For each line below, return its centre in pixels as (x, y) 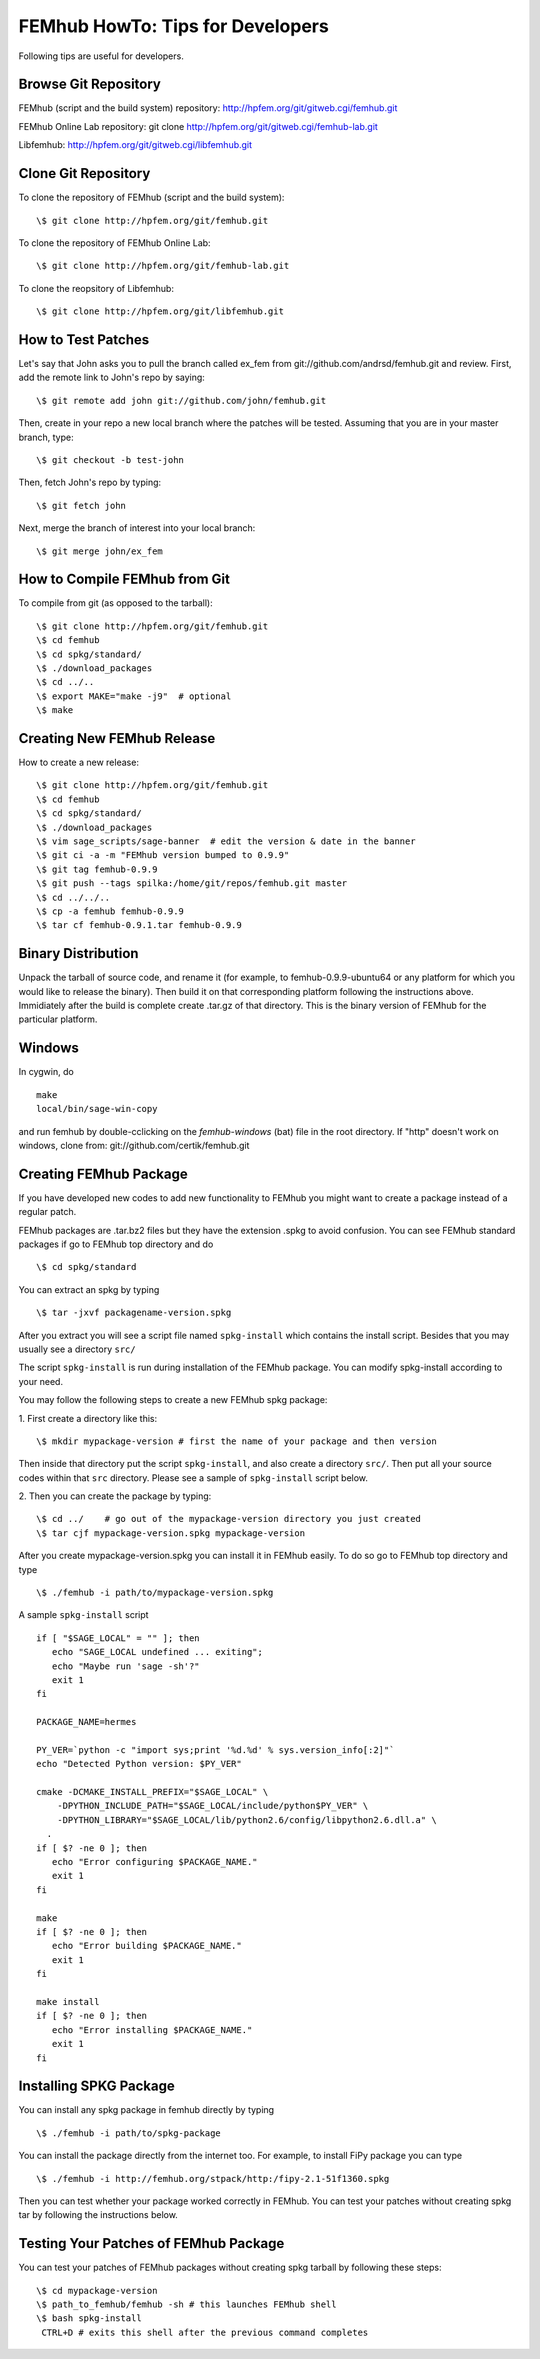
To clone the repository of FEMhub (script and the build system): (151, 197)
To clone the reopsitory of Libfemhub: (96, 288)
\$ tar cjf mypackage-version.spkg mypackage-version (170, 1533)
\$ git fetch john (81, 505)
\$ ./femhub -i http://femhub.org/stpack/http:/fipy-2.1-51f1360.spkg (213, 2178)
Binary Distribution (78, 953)
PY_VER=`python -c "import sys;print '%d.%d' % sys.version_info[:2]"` (215, 1749)
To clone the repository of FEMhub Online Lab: (114, 242)
